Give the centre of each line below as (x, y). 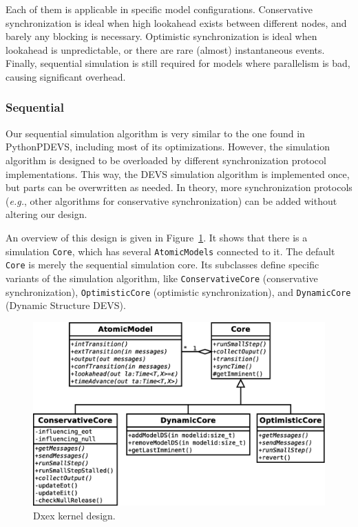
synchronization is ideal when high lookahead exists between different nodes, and (176, 22)
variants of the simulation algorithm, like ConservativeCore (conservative (162, 278)
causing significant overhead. (66, 76)
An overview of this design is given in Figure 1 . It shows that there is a (157, 237)
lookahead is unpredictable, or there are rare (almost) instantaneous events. (165, 49)
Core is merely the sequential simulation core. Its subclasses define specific (162, 265)
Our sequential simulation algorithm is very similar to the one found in (155, 133)
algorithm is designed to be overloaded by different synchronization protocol (166, 160)
